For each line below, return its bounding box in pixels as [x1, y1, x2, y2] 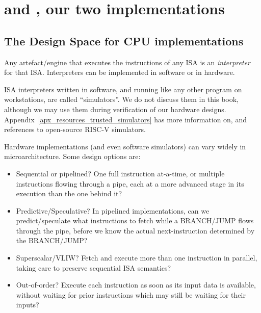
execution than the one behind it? [16, 188, 122, 199]
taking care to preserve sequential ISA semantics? [16, 262, 171, 273]
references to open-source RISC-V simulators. [4, 124, 146, 135]
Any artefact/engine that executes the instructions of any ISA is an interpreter [4, 57, 250, 67]
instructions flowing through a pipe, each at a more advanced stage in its [16, 178, 244, 189]
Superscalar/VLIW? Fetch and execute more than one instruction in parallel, [16, 252, 257, 263]
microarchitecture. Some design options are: [4, 151, 141, 162]
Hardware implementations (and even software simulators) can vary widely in [4, 141, 246, 151]
